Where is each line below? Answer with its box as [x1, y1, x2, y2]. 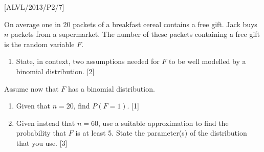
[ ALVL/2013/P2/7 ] [4, 2, 64, 12]
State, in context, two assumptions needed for [16, 56, 160, 67]
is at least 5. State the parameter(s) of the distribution [75, 127, 247, 138]
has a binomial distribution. [68, 83, 155, 94]
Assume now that [4, 83, 59, 94]
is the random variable [4, 38, 75, 49]
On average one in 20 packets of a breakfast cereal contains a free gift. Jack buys [4, 18, 257, 29]
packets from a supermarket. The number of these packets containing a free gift [11, 29, 260, 39]
